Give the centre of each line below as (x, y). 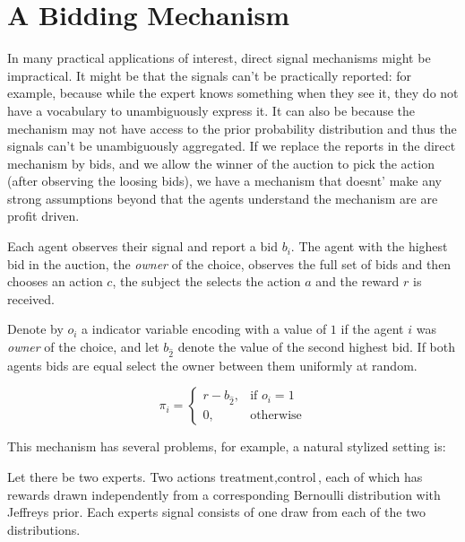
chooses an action (55, 281)
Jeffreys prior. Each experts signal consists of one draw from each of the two (216, 512)
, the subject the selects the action (207, 281)
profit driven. (43, 216)
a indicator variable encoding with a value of (204, 329)
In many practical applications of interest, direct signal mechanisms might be (219, 58)
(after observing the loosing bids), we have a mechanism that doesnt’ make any (224, 181)
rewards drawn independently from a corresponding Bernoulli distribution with (224, 494)
